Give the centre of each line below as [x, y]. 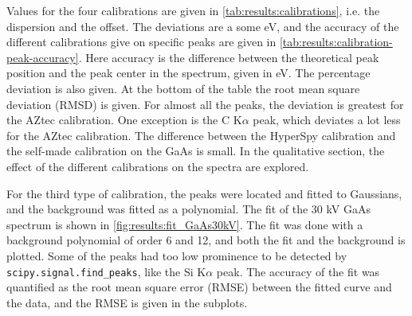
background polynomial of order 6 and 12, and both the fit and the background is [206, 240]
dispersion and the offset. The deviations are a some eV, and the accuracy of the [203, 26]
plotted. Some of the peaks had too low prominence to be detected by [177, 255]
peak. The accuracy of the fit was [298, 271]
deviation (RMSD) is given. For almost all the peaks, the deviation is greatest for [205, 104]
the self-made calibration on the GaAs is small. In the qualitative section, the [196, 151]
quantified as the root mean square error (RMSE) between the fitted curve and [199, 287]
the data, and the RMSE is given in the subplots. [127, 302]
